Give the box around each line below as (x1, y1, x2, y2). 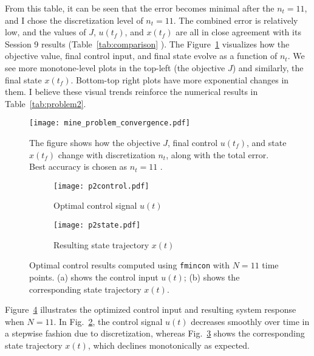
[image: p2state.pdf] (53, 221, 141, 230)
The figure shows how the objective (29, 136, 160, 148)
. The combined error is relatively (173, 13, 298, 26)
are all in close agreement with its (176, 26, 301, 38)
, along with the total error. (166, 148, 269, 161)
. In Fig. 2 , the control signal (53, 315, 163, 327)
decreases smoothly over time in (191, 315, 310, 327)
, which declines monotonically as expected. (87, 338, 250, 351)
